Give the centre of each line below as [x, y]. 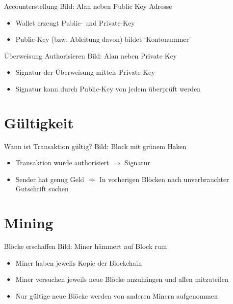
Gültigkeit [39, 122]
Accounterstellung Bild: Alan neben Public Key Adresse [88, 6]
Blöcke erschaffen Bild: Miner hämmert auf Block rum [86, 246]
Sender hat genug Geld [50, 179]
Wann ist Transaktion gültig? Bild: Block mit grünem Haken [95, 146]
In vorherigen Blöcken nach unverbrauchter [164, 179]
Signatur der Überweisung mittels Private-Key [85, 72]
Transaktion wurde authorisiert [62, 163]
